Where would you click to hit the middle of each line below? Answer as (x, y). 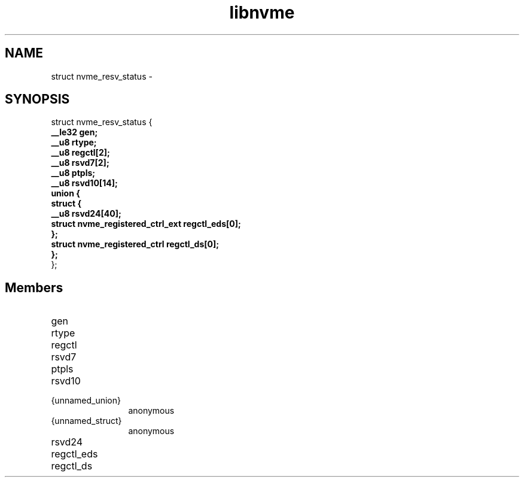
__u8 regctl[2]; (80, 153)
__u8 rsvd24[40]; (86, 214)
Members (34, 287)
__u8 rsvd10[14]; (84, 183)
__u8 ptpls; (73, 173)
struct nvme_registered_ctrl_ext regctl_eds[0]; (146, 224)
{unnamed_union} (86, 401)
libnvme (262, 13)
